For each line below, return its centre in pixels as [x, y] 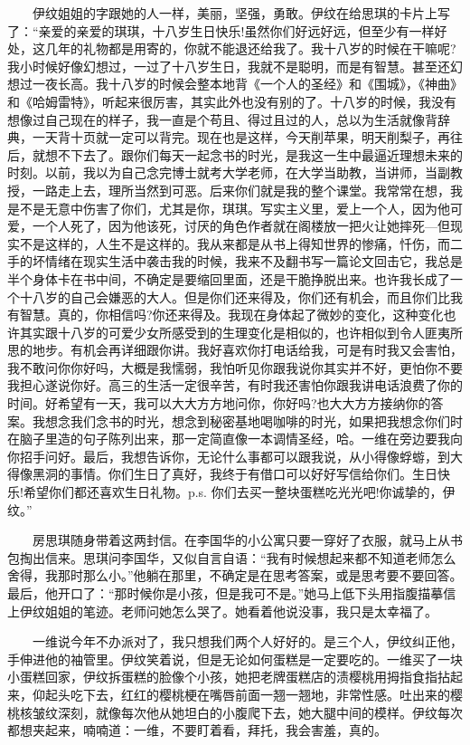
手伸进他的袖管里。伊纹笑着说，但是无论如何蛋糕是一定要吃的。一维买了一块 [235, 659]
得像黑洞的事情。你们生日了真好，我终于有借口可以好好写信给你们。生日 [222, 474]
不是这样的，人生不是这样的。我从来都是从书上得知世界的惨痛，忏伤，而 [235, 243]
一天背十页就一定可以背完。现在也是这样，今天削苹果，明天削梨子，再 [241, 137]
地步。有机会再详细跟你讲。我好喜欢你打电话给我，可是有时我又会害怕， [247, 350]
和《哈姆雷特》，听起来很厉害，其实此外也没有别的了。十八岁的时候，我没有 [232, 101]
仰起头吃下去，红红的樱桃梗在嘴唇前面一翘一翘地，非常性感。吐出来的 [241, 694]
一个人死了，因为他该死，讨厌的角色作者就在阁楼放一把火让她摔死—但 [241, 226]
